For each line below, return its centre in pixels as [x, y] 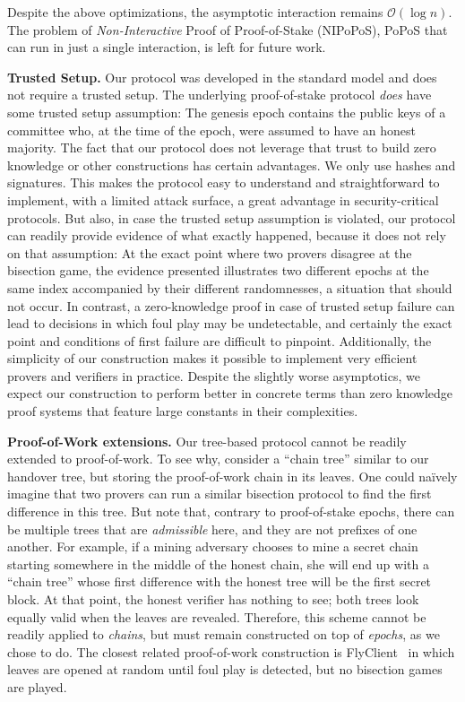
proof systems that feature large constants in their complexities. [183, 411]
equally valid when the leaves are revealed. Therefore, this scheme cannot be [217, 616]
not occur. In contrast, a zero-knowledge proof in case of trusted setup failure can [231, 305]
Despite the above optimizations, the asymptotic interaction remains [195, 12]
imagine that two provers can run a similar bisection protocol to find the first [220, 494]
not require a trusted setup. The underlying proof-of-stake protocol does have [220, 95]
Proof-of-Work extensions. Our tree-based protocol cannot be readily [207, 441]
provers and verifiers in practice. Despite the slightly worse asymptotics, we [214, 375]
